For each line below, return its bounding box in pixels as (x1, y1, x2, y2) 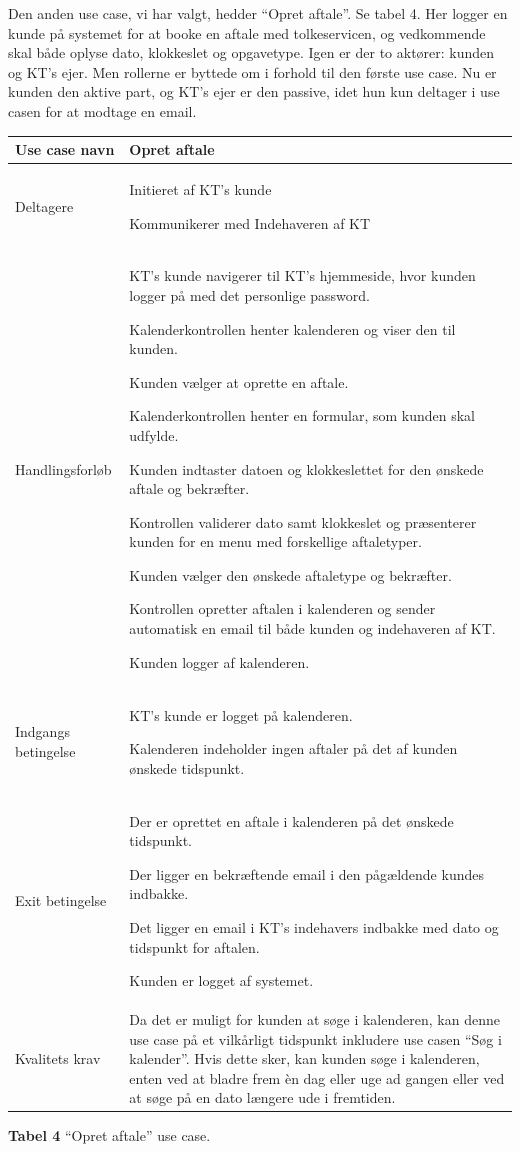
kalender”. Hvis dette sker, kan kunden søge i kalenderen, (129, 1048, 480, 1069)
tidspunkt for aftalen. (129, 936, 260, 957)
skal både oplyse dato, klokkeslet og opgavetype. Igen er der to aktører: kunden (8, 42, 495, 63)
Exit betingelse (15, 890, 107, 911)
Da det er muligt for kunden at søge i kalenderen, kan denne (129, 1008, 500, 1029)
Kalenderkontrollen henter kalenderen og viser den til (129, 318, 456, 339)
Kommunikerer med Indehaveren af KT (129, 212, 371, 233)
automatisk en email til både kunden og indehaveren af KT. (129, 618, 496, 639)
